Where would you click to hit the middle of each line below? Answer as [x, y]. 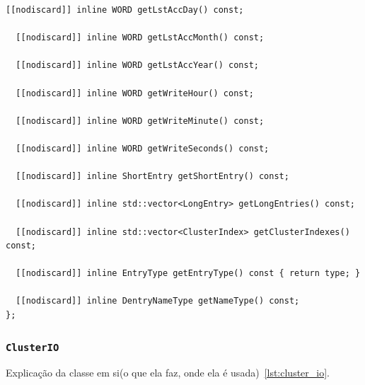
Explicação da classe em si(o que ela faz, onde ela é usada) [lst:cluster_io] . [168, 373]
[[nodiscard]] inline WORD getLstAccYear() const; [137, 65]
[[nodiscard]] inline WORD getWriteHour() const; [135, 93]
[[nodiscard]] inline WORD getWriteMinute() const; [140, 121]
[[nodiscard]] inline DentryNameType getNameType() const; [158, 301]
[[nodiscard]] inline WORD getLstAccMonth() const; [140, 38]
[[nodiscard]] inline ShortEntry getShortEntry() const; [152, 177]
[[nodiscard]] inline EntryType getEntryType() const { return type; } [188, 274]
